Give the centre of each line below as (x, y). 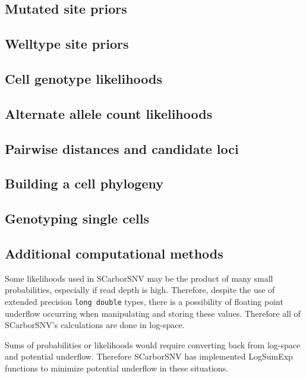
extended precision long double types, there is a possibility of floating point (144, 301)
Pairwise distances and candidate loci (122, 148)
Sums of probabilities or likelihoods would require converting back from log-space (153, 344)
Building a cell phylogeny (84, 183)
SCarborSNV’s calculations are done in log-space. (95, 325)
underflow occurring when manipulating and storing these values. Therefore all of (153, 313)
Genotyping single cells (77, 218)
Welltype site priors (67, 44)
